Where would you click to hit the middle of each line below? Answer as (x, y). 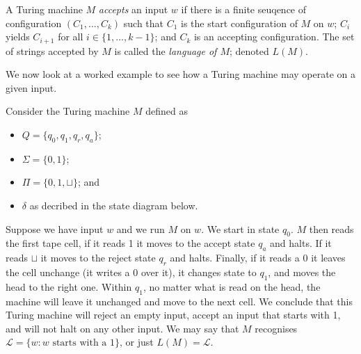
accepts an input (133, 9)
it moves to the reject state (98, 258)
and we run (141, 228)
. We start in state (240, 228)
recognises (276, 328)
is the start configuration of (239, 23)
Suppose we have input (55, 228)
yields (18, 37)
